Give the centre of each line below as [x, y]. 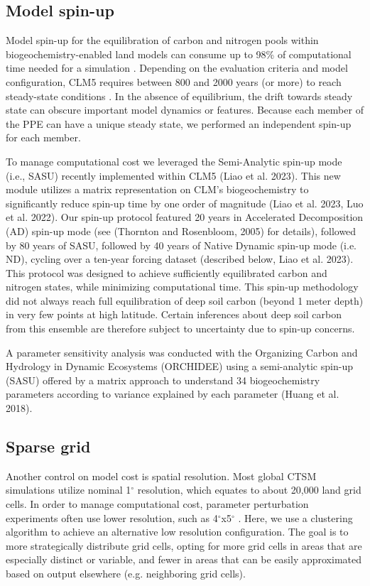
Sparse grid [48, 446]
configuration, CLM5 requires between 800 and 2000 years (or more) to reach [174, 81]
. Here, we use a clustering [295, 517]
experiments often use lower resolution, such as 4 [112, 517]
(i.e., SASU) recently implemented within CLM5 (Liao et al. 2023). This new [173, 175]
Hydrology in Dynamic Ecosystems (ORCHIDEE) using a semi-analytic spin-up [179, 366]
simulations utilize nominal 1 [69, 490]
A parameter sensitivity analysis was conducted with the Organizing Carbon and [182, 352]
